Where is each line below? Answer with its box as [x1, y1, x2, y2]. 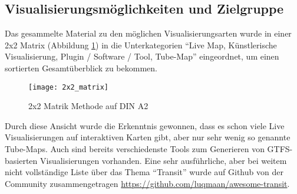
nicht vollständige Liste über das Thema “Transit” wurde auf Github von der [5, 166, 283, 178]
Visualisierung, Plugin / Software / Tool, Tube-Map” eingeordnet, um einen [5, 50, 279, 63]
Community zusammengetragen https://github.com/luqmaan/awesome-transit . [5, 177, 290, 189]
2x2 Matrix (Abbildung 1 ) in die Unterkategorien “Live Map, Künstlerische [5, 38, 277, 51]
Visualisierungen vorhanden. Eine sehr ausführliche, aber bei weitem [40, 154, 287, 166]
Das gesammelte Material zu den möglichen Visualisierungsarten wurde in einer [5, 27, 292, 40]
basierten [5, 154, 38, 166]
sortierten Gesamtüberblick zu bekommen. [5, 61, 157, 74]
